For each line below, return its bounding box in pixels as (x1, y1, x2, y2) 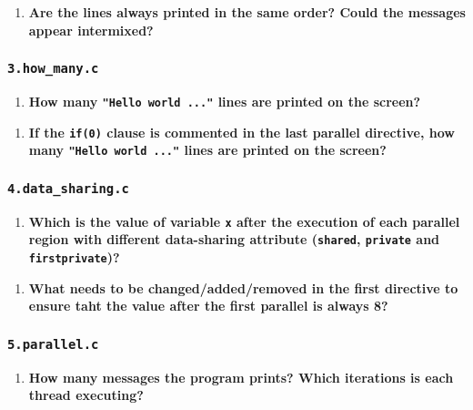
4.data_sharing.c (7, 180, 129, 196)
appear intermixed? (28, 20, 154, 39)
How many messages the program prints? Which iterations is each (28, 367, 454, 386)
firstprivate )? (28, 248, 120, 267)
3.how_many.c (7, 61, 99, 77)
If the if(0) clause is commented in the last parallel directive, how (28, 122, 455, 141)
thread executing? (28, 385, 144, 405)
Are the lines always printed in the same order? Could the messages (28, 3, 466, 21)
